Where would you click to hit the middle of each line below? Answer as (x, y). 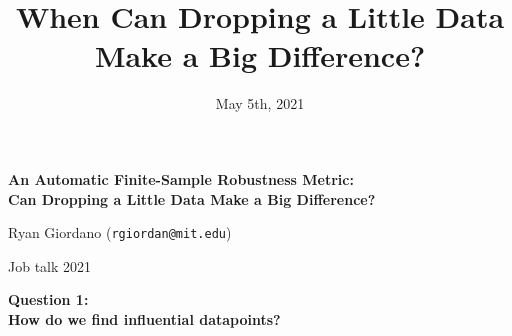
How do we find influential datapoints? (144, 318)
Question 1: (48, 299)
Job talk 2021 (50, 265)
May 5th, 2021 (260, 103)
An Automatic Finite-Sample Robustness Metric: (181, 178)
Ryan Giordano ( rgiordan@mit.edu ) (120, 232)
